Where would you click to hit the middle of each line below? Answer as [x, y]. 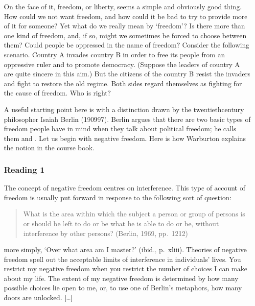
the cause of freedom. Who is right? [58, 93]
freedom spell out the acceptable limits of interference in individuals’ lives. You [123, 259]
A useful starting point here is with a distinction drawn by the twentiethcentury [124, 109]
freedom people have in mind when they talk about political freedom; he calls [120, 129]
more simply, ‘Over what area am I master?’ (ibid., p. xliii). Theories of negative [125, 249]
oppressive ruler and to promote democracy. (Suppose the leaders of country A [122, 64]
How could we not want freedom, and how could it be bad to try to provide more [126, 16]
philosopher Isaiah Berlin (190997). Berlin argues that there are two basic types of [127, 119]
